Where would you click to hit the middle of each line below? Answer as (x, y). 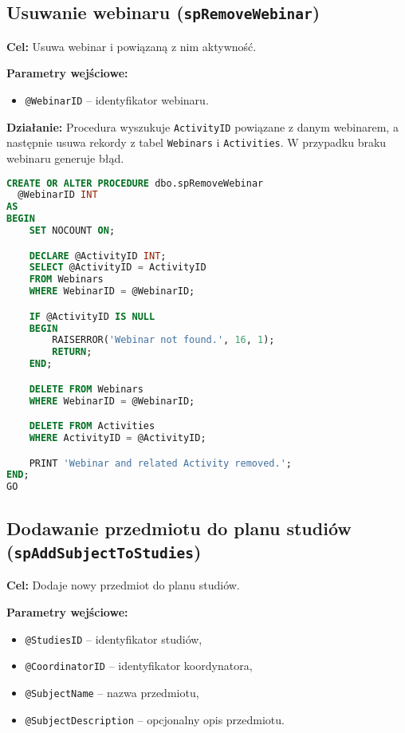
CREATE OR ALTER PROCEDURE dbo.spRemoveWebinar (135, 183)
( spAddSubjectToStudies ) (104, 551)
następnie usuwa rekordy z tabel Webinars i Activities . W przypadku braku (197, 142)
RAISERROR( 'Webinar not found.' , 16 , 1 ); (163, 340)
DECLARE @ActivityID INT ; (98, 256)
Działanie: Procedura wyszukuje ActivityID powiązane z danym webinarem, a (202, 126)
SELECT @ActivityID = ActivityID (118, 268)
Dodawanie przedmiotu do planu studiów (179, 528)
